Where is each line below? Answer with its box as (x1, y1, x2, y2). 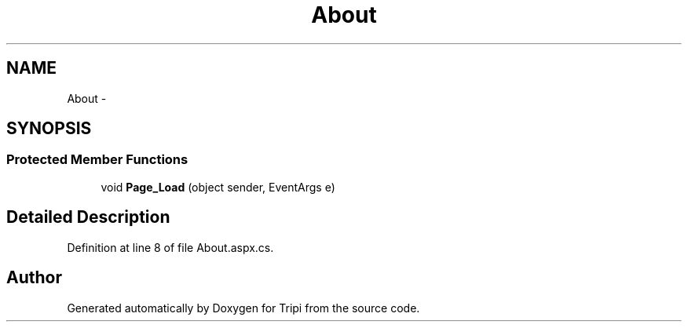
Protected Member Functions (6, 151, 188, 168)
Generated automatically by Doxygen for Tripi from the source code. (67, 301, 420, 315)
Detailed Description (6, 207, 170, 228)
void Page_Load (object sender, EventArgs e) (101, 180, 335, 194)
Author (6, 268, 62, 288)
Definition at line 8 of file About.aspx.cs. (67, 240, 274, 254)
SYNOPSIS (6, 118, 92, 139)
